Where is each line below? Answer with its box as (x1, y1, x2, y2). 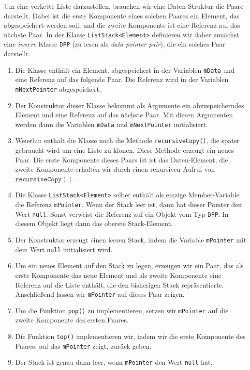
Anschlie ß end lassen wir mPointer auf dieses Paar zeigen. (15, 289, 185, 299)
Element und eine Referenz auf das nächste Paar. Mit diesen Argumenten (15, 110, 233, 120)
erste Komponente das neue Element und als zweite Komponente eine (15, 270, 221, 280)
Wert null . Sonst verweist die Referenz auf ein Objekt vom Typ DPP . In (15, 209, 229, 219)
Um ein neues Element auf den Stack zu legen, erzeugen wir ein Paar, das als (15, 260, 244, 271)
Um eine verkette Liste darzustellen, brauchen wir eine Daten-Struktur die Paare (4, 1, 244, 11)
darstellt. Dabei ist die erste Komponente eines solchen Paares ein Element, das (4, 10, 240, 20)
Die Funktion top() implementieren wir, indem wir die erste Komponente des (15, 331, 246, 341)
